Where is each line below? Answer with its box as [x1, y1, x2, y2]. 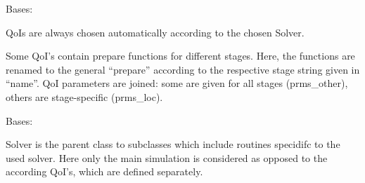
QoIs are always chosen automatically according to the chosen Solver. [6, 25, 305, 39]
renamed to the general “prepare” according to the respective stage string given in [6, 62, 360, 76]
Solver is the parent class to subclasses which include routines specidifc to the [6, 137, 340, 151]
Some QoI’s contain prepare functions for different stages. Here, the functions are [6, 48, 355, 63]
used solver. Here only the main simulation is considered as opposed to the [6, 150, 328, 165]
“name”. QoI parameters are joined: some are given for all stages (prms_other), [6, 76, 348, 90]
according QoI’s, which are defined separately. [6, 164, 203, 179]
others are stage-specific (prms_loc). [6, 89, 163, 104]
